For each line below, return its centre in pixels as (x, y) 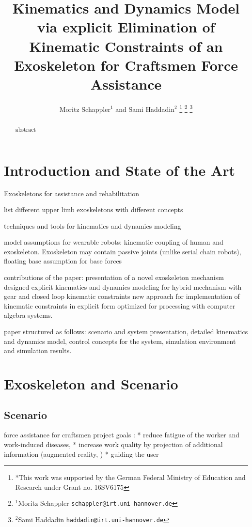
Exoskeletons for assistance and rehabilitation (72, 193)
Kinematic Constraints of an (126, 46)
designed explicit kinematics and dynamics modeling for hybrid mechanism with (123, 287)
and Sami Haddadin (145, 109)
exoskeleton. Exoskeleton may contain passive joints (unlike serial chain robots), (123, 251)
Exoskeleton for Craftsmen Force (126, 65)
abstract (26, 129)
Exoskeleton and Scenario (91, 384)
